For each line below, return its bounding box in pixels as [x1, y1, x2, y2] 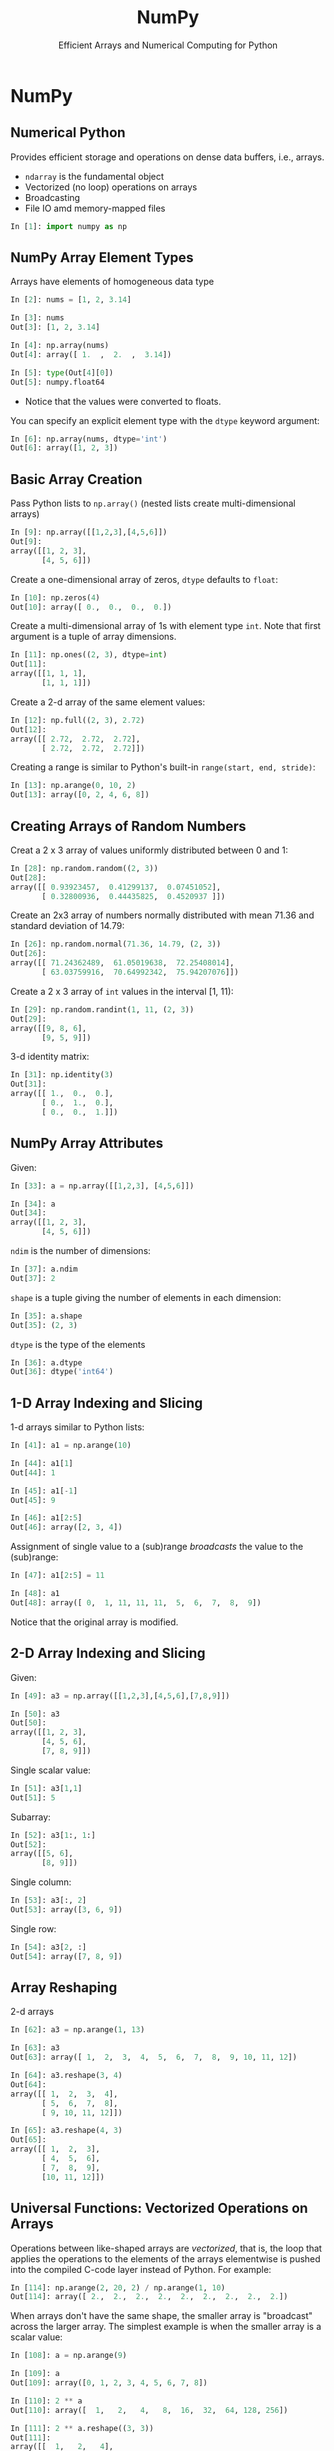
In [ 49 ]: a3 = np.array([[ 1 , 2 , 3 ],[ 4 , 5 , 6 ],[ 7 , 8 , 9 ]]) [10, 1691, 231, 1701]
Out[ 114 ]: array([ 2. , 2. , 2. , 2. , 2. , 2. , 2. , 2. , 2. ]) [10, 2292, 289, 2302]
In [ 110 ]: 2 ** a [10, 2396, 83, 2406]
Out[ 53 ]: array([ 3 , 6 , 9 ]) [10, 1905, 123, 1915]
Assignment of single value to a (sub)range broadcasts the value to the [10, 1541, 304, 1553]
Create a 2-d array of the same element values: [10, 696, 206, 708]
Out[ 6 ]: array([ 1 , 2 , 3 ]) [10, 443, 118, 453]
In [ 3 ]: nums [10, 313, 65, 323]
